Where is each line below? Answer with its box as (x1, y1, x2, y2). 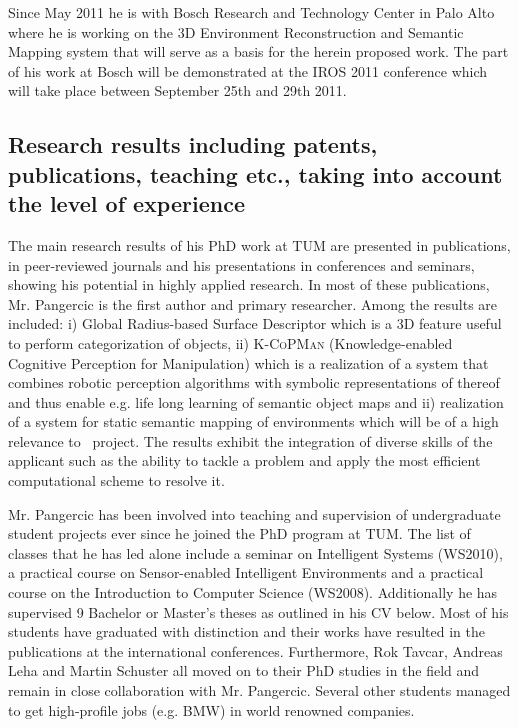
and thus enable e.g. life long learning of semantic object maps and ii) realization (8, 391, 504, 412)
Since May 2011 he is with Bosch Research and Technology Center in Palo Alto (8, 2, 495, 22)
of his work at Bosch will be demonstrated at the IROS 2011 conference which (8, 60, 488, 81)
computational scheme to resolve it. (8, 470, 225, 491)
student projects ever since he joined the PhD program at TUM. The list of (8, 523, 471, 544)
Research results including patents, (8, 129, 378, 160)
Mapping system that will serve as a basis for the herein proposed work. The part (8, 41, 509, 62)
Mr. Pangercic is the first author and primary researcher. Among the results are (8, 293, 498, 314)
